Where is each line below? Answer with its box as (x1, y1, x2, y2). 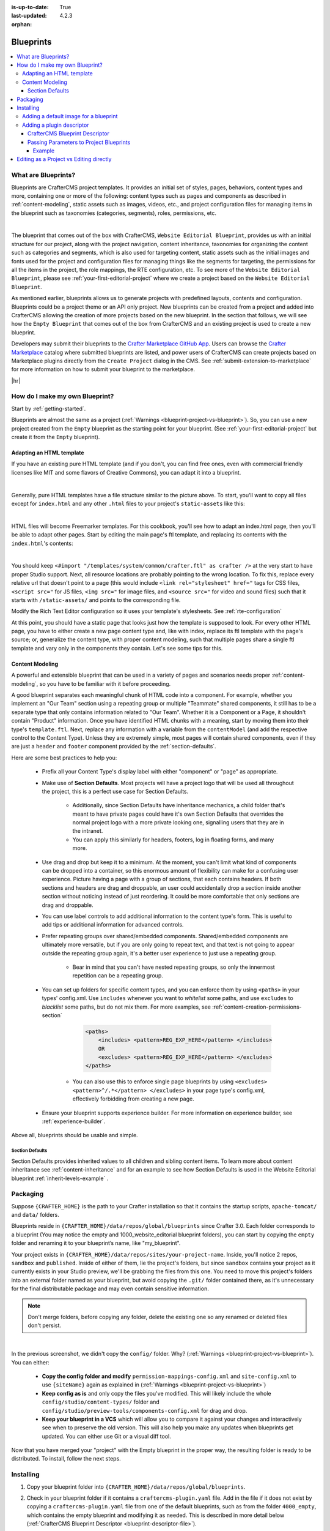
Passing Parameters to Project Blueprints (28, 138, 131, 146)
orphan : (11, 20, 32, 28)
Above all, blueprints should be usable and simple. (11, 1132, 138, 1139)
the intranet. (72, 827, 103, 835)
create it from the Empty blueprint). (11, 434, 100, 441)
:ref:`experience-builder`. (42, 1118, 106, 1125)
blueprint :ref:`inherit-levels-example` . (11, 1175, 109, 1182)
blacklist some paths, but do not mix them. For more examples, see (42, 1003, 211, 1010)
